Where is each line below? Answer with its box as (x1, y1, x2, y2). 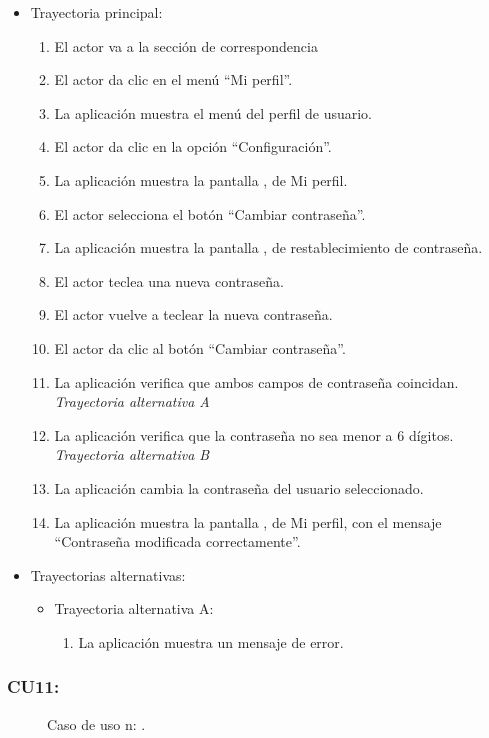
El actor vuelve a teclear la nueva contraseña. (54, 304, 333, 325)
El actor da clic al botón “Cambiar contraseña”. (54, 337, 346, 358)
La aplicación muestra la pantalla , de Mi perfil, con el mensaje (54, 511, 442, 532)
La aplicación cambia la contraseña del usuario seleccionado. (54, 477, 424, 498)
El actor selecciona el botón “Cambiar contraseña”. (54, 203, 366, 224)
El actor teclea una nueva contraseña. (54, 270, 284, 291)
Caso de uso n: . (47, 713, 146, 734)
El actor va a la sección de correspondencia (54, 35, 318, 56)
